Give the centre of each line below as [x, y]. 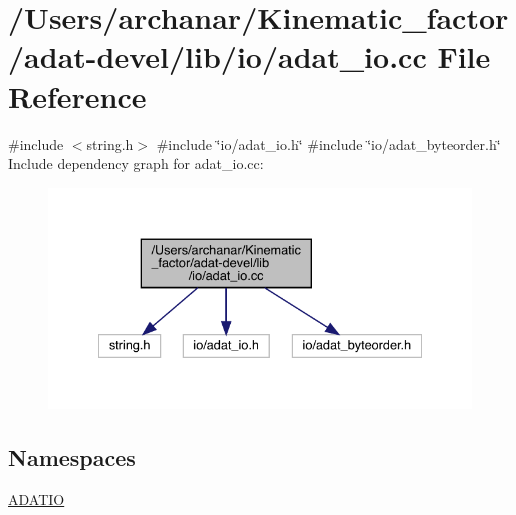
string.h [110, 143]
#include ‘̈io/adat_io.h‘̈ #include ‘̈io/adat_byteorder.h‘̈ [328, 143]
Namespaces [72, 456]
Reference [77, 95]
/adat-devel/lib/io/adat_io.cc [217, 56]
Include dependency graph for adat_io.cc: [136, 163]
